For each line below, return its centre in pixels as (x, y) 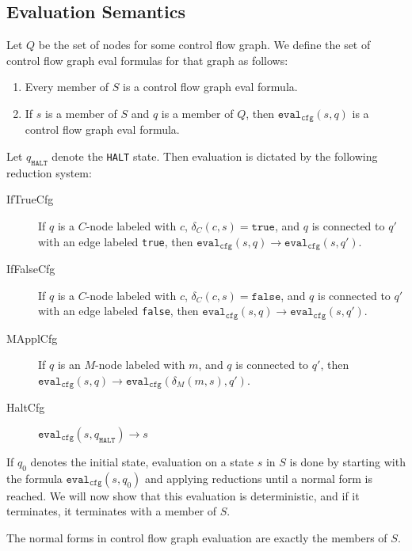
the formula (34, 478)
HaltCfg (26, 407)
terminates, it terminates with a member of (112, 511)
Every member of (67, 87)
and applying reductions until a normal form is (259, 478)
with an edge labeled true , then (116, 241)
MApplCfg (32, 338)
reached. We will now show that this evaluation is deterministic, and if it (183, 495)
